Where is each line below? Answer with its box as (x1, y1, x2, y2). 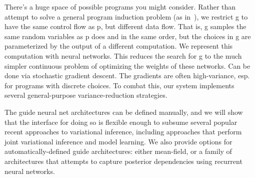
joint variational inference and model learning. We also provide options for (4, 136, 232, 146)
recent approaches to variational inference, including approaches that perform (4, 126, 242, 137)
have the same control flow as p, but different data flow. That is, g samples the (4, 21, 246, 32)
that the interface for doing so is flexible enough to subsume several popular (4, 116, 237, 127)
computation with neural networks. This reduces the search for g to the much (4, 50, 242, 61)
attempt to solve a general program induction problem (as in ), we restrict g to (4, 11, 248, 22)
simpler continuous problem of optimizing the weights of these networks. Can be (4, 60, 250, 71)
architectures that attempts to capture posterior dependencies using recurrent (4, 155, 242, 166)
